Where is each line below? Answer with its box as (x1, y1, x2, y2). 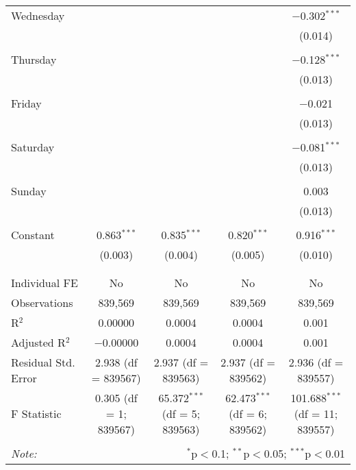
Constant (11, 227, 55, 243)
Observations (11, 295, 73, 310)
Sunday (11, 183, 47, 199)
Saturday (11, 139, 55, 155)
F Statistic (11, 406, 62, 421)
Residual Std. (11, 354, 75, 370)
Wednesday (11, 8, 65, 23)
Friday (11, 95, 42, 111)
